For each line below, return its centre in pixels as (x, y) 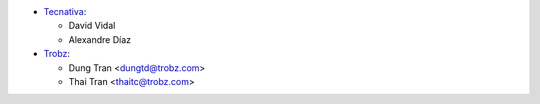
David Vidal (92, 26)
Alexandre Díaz (100, 39)
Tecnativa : (65, 11)
